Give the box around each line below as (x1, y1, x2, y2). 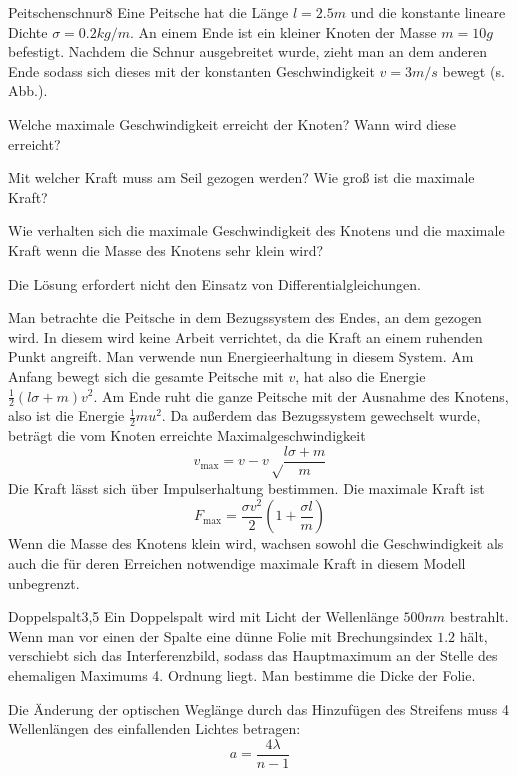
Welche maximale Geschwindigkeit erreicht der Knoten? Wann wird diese (8, 113, 456, 134)
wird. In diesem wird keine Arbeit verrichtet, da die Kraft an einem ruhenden (8, 326, 483, 347)
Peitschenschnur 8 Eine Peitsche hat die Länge (8, 2, 289, 22)
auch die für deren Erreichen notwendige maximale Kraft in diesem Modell (8, 552, 466, 573)
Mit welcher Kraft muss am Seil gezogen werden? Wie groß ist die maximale (8, 167, 475, 188)
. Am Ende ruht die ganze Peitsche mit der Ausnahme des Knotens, (93, 385, 509, 406)
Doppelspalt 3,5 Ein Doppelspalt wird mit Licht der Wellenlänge (8, 606, 399, 627)
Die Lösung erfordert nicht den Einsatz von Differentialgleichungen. (8, 273, 421, 294)
